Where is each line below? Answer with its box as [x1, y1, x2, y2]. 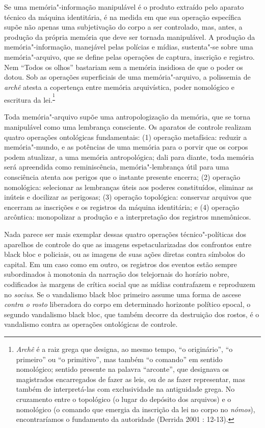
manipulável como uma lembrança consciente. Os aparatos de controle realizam [4, 122, 251, 132]
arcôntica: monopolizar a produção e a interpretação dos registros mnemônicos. [4, 211, 251, 222]
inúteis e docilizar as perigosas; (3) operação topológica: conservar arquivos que [4, 192, 252, 202]
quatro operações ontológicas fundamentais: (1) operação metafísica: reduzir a [4, 131, 247, 142]
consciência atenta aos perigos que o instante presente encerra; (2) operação [4, 172, 241, 182]
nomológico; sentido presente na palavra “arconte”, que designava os [16, 364, 229, 374]
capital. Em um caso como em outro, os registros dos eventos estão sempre [4, 258, 237, 269]
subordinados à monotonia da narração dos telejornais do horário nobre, [4, 269, 229, 279]
